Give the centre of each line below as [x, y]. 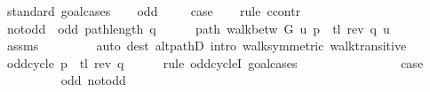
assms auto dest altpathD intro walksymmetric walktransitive [207, 46]
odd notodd [93, 80]
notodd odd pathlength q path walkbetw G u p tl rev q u [198, 28]
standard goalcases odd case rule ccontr [154, 11]
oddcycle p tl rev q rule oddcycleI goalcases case [215, 62]
